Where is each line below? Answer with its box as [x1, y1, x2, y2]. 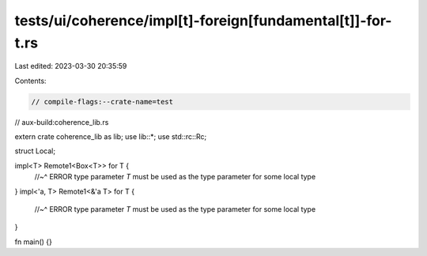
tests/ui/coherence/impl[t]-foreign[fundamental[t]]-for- [14, 12, 392, 29]
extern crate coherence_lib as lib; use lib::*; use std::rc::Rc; [14, 132, 207, 141]
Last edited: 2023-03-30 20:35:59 [14, 62, 127, 71]
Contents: [14, 76, 47, 85]
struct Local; [14, 146, 55, 156]
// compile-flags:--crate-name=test [31, 97, 174, 106]
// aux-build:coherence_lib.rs [14, 117, 109, 126]
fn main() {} [14, 237, 53, 247]
